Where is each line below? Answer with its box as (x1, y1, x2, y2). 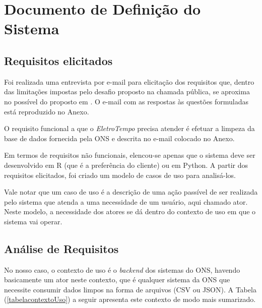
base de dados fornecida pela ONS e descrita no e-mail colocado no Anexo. (4, 133, 235, 143)
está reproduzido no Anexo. (4, 106, 89, 116)
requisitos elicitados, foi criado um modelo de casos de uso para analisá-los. (4, 169, 236, 180)
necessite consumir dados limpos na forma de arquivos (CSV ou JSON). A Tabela (4, 284, 256, 294)
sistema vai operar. (4, 216, 62, 226)
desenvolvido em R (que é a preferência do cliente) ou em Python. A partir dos (4, 159, 248, 170)
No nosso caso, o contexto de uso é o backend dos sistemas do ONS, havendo (4, 264, 240, 275)
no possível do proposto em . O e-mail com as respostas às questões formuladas (4, 96, 249, 106)
